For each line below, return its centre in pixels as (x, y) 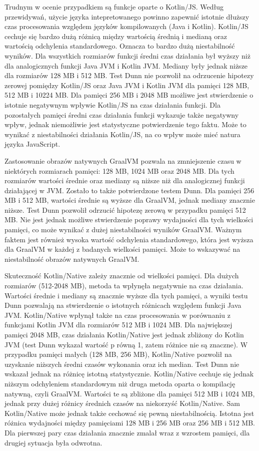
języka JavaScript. (32, 144)
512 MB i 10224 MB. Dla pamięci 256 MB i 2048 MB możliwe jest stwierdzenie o (129, 95)
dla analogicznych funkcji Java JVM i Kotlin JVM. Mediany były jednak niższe (126, 65)
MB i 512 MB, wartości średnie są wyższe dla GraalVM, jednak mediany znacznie (130, 200)
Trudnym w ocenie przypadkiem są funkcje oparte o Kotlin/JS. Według (114, 7)
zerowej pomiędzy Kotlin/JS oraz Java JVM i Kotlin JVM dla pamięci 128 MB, (127, 85)
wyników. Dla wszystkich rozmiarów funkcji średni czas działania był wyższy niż (127, 55)
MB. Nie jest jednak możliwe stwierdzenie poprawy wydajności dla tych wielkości (129, 219)
